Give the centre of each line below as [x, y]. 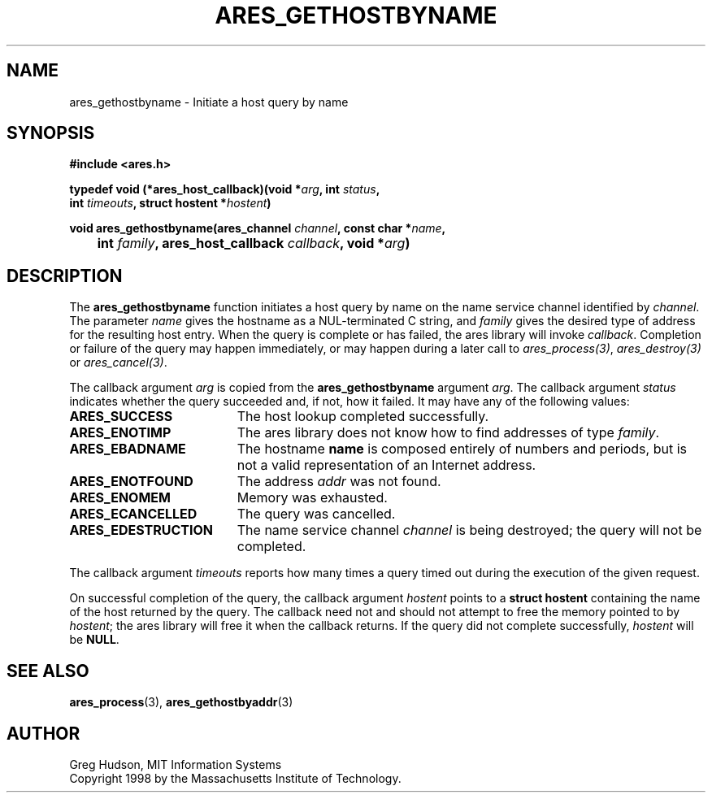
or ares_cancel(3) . [118, 363]
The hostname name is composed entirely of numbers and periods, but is [462, 449]
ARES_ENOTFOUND [131, 482]
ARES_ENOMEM [120, 498]
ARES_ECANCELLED [133, 514]
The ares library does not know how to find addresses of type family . [448, 433]
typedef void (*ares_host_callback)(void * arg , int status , [225, 189]
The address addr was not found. [339, 482]
